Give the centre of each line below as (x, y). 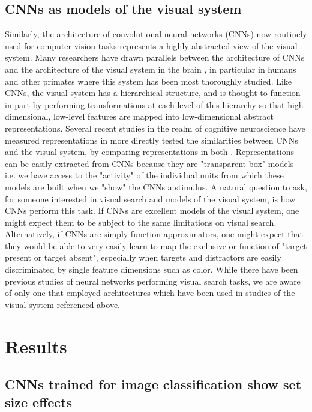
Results (36, 346)
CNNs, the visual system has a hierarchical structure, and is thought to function (153, 93)
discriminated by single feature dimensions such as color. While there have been (151, 269)
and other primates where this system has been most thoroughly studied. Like (148, 81)
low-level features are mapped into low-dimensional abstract (163, 116)
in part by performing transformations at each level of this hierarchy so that (145, 104)
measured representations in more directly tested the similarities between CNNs (151, 140)
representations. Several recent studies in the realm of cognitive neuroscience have (155, 128)
